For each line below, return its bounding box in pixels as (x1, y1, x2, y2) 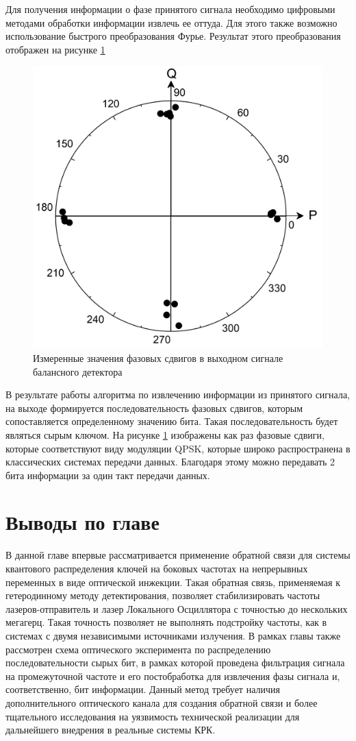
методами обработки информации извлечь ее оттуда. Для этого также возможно (5, 15, 338, 29)
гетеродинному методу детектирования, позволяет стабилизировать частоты (5, 588, 320, 603)
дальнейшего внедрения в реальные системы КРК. (5, 722, 216, 737)
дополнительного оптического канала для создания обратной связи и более (5, 695, 318, 709)
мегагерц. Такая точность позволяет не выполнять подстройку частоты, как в (5, 615, 327, 629)
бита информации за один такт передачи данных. (5, 467, 210, 482)
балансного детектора (33, 364, 123, 378)
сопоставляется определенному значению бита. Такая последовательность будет (5, 414, 338, 428)
